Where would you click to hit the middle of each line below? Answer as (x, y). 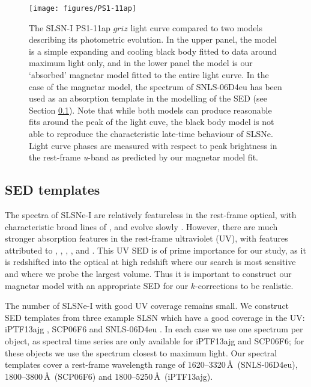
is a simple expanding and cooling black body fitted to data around (153, 51)
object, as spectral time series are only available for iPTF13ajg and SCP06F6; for (155, 340)
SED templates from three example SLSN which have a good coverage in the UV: (155, 317)
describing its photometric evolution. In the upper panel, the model (153, 39)
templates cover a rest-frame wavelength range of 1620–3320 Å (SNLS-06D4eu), (151, 364)
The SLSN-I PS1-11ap (70, 27)
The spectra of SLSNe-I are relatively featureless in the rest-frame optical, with (151, 214)
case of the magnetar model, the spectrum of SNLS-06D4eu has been (155, 86)
